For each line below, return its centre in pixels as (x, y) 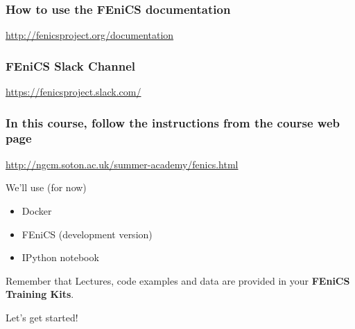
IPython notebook (60, 257)
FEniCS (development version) (87, 234)
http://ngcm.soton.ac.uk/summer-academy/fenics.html (122, 164)
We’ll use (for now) (46, 187)
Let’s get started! (42, 317)
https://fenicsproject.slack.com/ (73, 92)
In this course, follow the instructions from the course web (173, 122)
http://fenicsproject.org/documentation (90, 35)
